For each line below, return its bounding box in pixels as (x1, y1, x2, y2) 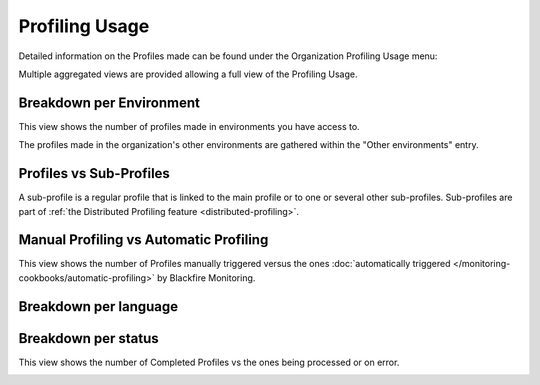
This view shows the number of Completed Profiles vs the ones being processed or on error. (18, 356, 400, 368)
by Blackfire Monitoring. (156, 271, 256, 284)
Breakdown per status (18, 330, 159, 347)
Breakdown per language (18, 298, 179, 315)
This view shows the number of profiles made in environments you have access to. (18, 120, 360, 132)
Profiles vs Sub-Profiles (18, 165, 170, 182)
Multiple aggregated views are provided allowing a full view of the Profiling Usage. (18, 68, 358, 80)
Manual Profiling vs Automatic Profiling (18, 231, 269, 249)
